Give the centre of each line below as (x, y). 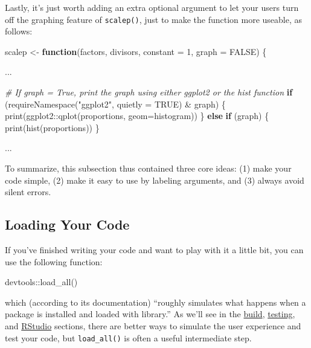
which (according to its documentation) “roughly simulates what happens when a (155, 302)
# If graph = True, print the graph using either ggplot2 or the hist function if (149, 92)
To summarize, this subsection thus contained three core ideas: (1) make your (148, 168)
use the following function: (54, 261)
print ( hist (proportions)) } (52, 127)
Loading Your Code (67, 224)
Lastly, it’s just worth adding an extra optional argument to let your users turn (152, 7)
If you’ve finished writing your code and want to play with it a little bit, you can (154, 249)
